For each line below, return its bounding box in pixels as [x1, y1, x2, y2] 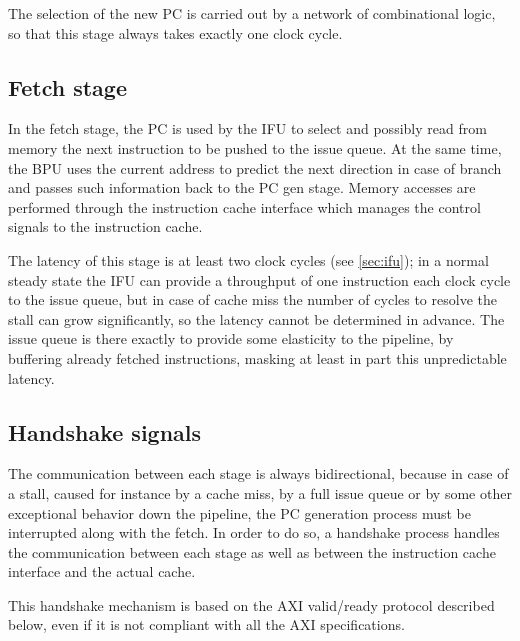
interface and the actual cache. [8, 561, 196, 582]
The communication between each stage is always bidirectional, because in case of [8, 463, 509, 484]
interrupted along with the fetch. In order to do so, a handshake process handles [8, 522, 500, 543]
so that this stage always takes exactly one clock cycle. [8, 22, 343, 43]
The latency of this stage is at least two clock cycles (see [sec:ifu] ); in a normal [8, 249, 489, 270]
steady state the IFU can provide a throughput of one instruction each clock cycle [8, 269, 511, 290]
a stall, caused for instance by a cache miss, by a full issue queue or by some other [8, 482, 512, 503]
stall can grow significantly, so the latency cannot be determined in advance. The [8, 308, 505, 329]
